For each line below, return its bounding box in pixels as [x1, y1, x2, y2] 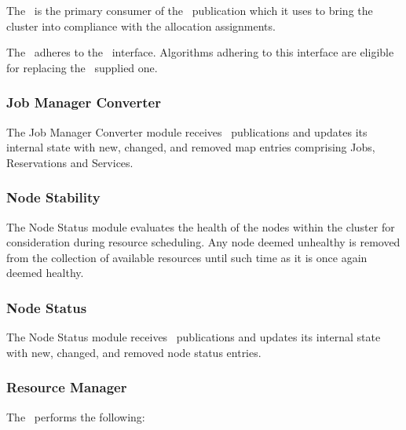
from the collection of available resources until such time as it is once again [6, 249, 368, 265]
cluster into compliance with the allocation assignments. [6, 17, 276, 34]
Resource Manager [6, 377, 127, 397]
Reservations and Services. [6, 154, 134, 170]
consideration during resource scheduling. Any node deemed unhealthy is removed [6, 234, 401, 250]
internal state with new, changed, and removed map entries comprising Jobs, [6, 139, 375, 155]
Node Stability [6, 188, 101, 207]
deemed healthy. [6, 264, 84, 281]
